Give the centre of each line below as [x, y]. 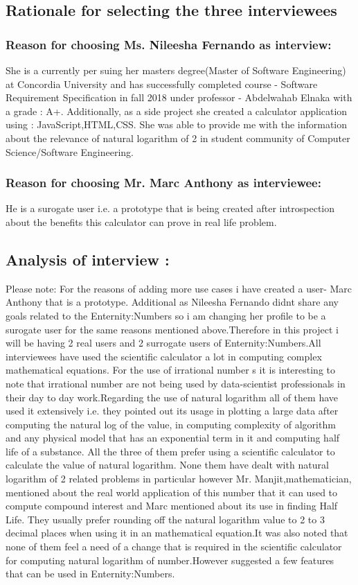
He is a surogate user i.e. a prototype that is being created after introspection [170, 208]
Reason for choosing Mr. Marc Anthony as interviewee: [163, 183]
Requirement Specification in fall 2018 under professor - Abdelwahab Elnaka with [179, 97]
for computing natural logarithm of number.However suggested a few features [170, 560]
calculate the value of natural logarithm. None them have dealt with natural [167, 465]
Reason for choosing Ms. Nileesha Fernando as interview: [169, 44]
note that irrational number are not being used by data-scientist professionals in [176, 383]
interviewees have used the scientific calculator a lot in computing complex [164, 356]
